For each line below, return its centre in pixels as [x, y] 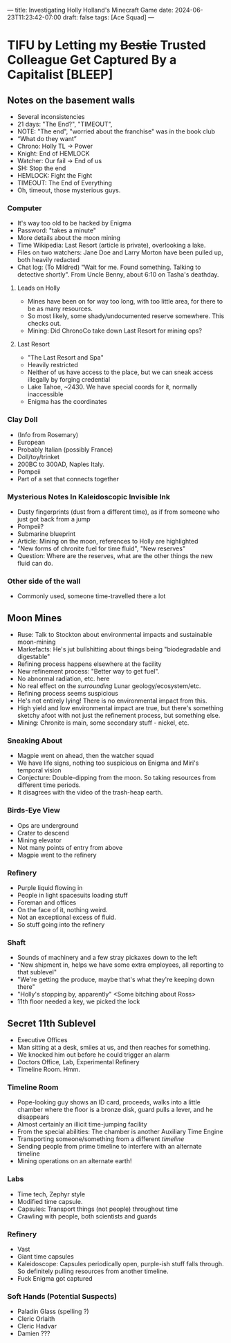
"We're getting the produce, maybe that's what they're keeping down [116, 980]
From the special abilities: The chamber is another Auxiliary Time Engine [120, 1132]
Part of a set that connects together [68, 479]
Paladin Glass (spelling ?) [53, 1312]
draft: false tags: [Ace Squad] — [108, 17]
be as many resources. [60, 309]
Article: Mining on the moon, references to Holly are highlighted [108, 541]
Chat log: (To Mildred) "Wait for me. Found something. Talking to [109, 267]
